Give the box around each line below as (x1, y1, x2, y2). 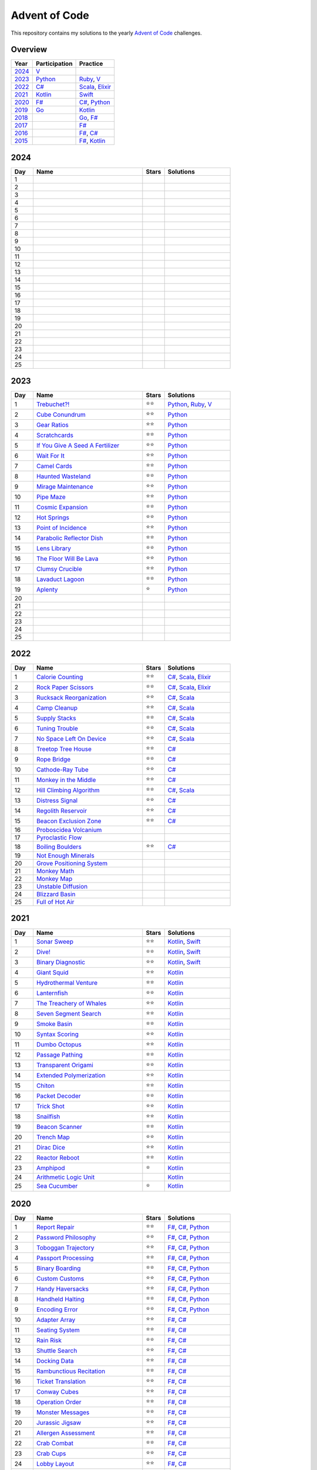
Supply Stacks (36, 714, 76, 722)
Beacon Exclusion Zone (36, 817, 102, 825)
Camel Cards (36, 462, 73, 470)
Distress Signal (36, 796, 78, 804)
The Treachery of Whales (36, 1000, 107, 1008)
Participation (35, 59, 73, 68)
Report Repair (36, 1223, 75, 1231)
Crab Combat (36, 1439, 73, 1447)
